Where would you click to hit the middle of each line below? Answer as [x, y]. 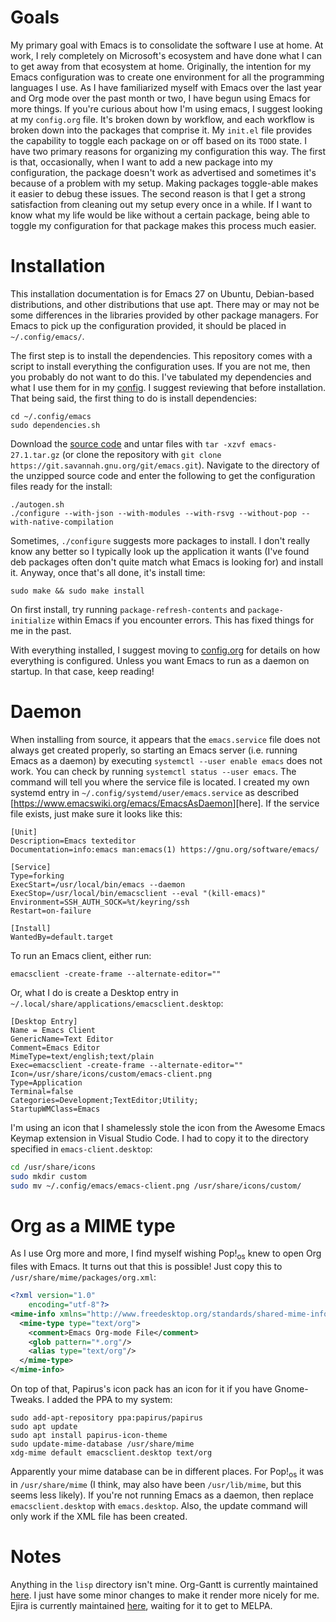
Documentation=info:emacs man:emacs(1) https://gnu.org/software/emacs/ [165, 849]
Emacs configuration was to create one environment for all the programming [167, 77]
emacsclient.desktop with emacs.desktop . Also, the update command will [159, 1505]
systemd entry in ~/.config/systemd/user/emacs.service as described [155, 792]
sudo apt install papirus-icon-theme [89, 1436]
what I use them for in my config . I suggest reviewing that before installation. [168, 387]
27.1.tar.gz [35, 455]
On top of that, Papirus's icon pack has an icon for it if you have [141, 1389]
